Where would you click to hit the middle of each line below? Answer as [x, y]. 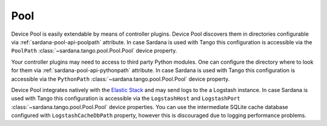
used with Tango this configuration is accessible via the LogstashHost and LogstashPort [126, 98]
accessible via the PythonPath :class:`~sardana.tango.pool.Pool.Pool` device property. [121, 79]
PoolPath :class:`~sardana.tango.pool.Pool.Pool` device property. [94, 51]
